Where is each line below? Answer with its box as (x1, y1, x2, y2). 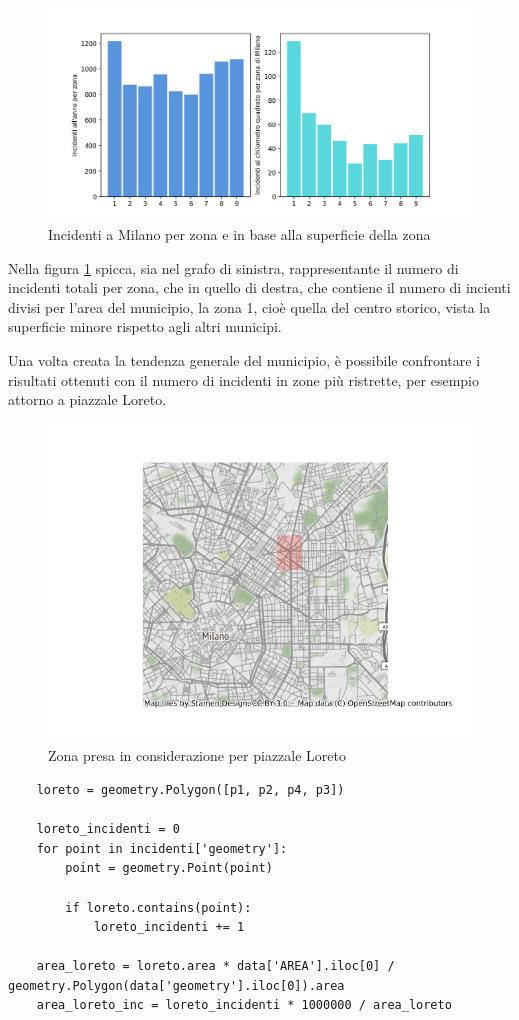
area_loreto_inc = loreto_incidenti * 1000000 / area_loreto (36, 998, 452, 1013)
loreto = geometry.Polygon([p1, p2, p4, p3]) (36, 782, 345, 797)
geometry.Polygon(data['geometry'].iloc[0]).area (8, 978, 345, 993)
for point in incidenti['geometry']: (36, 841, 288, 856)
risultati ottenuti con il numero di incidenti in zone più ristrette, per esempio (8, 369, 480, 390)
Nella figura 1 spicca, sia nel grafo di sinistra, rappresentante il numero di (8, 257, 459, 278)
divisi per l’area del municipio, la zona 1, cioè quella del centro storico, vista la (8, 296, 491, 317)
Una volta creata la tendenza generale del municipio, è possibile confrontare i (8, 349, 481, 370)
